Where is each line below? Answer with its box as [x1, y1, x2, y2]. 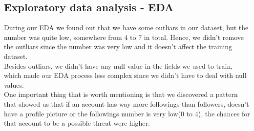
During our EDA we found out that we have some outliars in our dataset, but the [4, 22, 249, 33]
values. [4, 79, 24, 90]
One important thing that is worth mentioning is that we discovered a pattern [4, 89, 238, 99]
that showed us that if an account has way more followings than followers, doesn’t [4, 98, 249, 109]
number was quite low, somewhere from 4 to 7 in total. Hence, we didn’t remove [4, 32, 244, 42]
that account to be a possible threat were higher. [4, 118, 150, 128]
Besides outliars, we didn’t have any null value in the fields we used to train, [4, 60, 233, 71]
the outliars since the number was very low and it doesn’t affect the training [4, 41, 233, 52]
